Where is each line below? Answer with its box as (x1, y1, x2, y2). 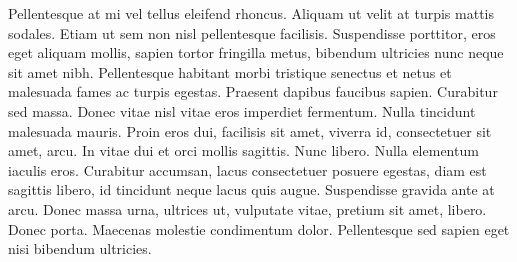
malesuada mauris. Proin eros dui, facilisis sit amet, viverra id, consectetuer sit (8, 120, 492, 141)
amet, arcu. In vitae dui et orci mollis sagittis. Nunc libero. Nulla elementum (8, 140, 479, 161)
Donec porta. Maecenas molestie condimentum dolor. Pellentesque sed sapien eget (8, 218, 510, 239)
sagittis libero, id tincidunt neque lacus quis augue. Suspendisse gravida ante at (8, 179, 495, 200)
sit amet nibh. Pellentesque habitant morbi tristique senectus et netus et (8, 61, 452, 82)
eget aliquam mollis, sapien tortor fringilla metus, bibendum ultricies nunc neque (8, 42, 504, 63)
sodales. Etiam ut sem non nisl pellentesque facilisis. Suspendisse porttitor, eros (8, 22, 496, 43)
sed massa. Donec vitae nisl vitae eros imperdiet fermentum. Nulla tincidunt (8, 100, 476, 121)
